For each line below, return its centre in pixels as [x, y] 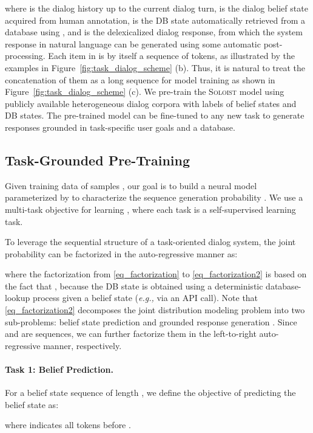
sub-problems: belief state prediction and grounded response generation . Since [151, 321]
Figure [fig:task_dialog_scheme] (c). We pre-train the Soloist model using [145, 92]
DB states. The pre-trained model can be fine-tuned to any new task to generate [155, 115]
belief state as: [32, 404]
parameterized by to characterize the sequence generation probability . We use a [154, 197]
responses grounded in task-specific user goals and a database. [120, 127]
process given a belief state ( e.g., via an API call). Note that [145, 298]
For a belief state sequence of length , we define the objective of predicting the [150, 393]
